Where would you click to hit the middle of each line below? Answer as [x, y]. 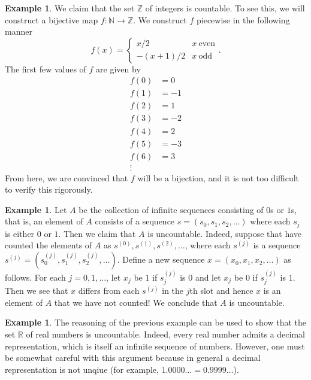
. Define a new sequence [161, 259]
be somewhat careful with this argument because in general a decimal [133, 358]
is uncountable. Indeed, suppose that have [225, 233]
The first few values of [46, 69]
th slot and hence [221, 291]
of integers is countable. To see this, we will [225, 8]
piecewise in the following [243, 19]
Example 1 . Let [36, 209]
